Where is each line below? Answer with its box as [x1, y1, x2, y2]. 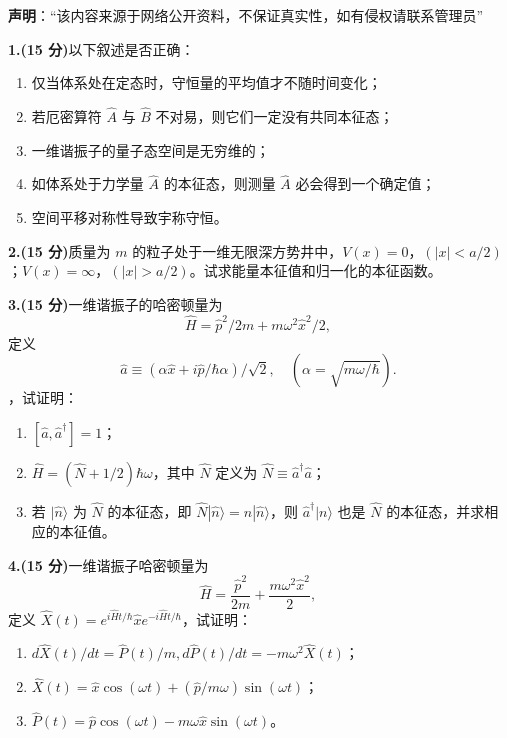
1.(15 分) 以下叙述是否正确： [8, 38, 195, 59]
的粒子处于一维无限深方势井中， [132, 240, 343, 261]
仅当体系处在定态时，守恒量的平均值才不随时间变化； [31, 72, 382, 93]
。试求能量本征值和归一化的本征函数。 [189, 260, 442, 281]
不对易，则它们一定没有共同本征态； [155, 106, 394, 126]
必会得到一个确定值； [295, 173, 436, 194]
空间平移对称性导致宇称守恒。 [31, 207, 228, 227]
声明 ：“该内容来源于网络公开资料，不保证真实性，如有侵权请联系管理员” [8, 5, 484, 25]
